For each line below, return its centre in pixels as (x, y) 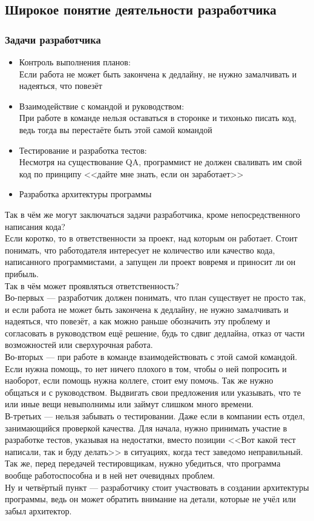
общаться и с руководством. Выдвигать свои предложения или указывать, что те (153, 392)
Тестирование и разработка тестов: (83, 150)
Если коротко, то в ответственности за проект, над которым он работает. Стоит (151, 238)
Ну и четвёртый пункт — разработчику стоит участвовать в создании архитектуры (157, 487)
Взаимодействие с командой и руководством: (102, 106)
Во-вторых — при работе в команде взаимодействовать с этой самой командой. (151, 357)
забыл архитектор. (38, 510)
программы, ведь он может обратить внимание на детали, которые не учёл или (150, 499)
